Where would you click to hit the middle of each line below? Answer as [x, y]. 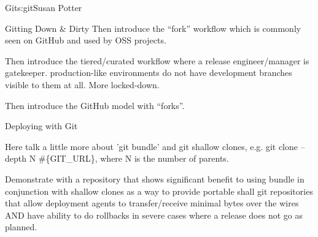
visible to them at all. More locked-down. [82, 84]
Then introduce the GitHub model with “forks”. [95, 105]
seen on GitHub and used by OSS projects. [86, 40]
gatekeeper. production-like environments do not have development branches [149, 73]
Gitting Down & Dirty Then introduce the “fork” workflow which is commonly [153, 28]
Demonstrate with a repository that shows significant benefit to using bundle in [155, 179]
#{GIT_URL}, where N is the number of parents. [134, 158]
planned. [21, 227]
